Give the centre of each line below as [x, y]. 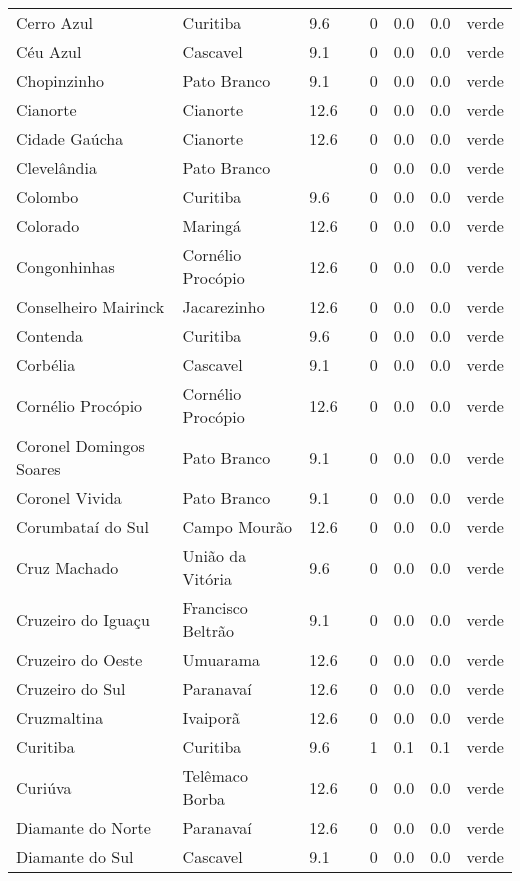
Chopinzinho [60, 80]
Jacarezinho [223, 306]
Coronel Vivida [69, 497]
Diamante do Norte [83, 827]
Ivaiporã [211, 717]
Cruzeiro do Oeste [79, 659]
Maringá [211, 225]
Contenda [50, 335]
